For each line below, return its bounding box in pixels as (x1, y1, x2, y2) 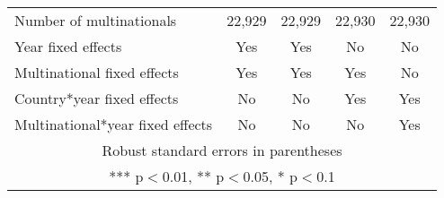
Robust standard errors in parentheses (102, 140, 342, 160)
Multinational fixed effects (14, 62, 179, 82)
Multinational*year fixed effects (14, 114, 213, 134)
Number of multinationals (14, 10, 177, 30)
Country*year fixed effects (14, 88, 179, 108)
